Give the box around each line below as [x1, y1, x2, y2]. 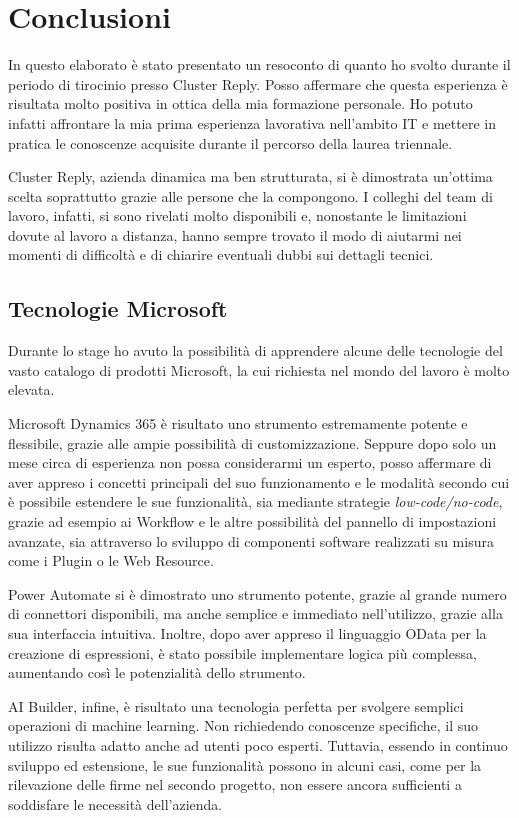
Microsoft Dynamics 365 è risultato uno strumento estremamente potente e [8, 413, 468, 434]
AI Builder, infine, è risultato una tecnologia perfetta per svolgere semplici [8, 695, 464, 716]
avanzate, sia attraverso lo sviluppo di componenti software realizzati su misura [8, 530, 494, 551]
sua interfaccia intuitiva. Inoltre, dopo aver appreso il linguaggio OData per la [8, 622, 487, 643]
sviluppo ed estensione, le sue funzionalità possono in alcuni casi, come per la [8, 754, 482, 775]
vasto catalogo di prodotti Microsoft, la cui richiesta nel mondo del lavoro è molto [8, 359, 510, 380]
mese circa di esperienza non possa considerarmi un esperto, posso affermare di [8, 452, 492, 473]
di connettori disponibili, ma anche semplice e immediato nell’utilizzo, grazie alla [8, 603, 503, 624]
